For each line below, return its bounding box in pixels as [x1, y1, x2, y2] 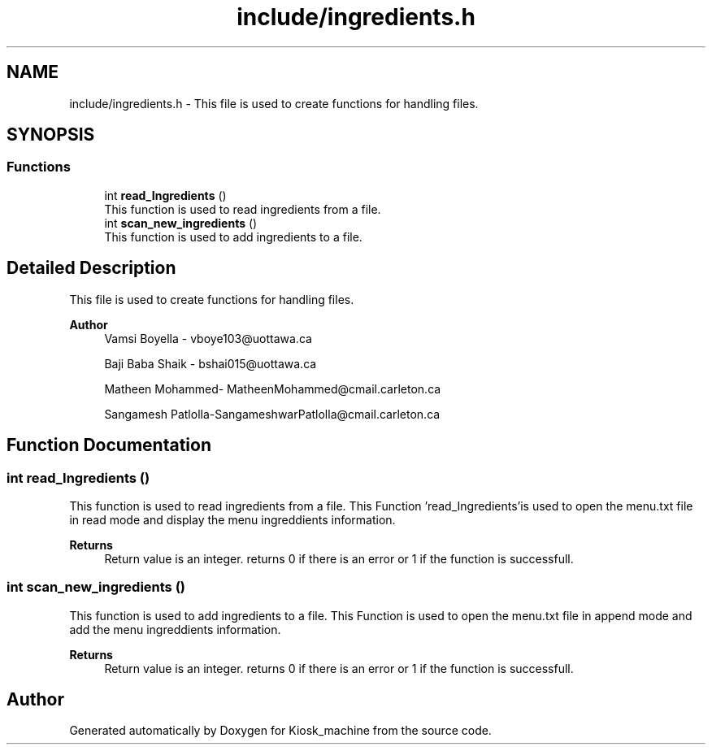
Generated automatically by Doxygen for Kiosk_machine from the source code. [69, 723, 492, 738]
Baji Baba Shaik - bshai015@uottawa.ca [104, 356, 317, 371]
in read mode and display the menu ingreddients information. [69, 512, 396, 527]
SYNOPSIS [7, 124, 95, 145]
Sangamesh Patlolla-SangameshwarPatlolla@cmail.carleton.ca [104, 406, 441, 421]
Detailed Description [7, 258, 176, 279]
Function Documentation [7, 435, 211, 456]
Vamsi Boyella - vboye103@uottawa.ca [104, 331, 312, 345]
